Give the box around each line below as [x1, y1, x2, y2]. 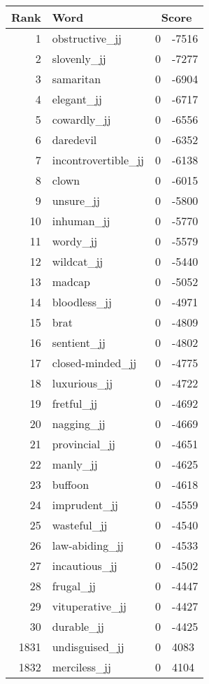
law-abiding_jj [52, 537, 124, 553]
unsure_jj [52, 192, 100, 208]
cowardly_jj [52, 111, 111, 127]
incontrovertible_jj [52, 152, 144, 168]
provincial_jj [52, 436, 116, 452]
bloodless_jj [52, 294, 112, 310]
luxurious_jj [52, 375, 113, 391]
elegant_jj [52, 91, 102, 107]
